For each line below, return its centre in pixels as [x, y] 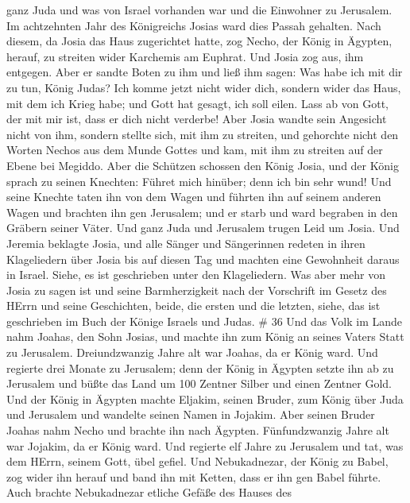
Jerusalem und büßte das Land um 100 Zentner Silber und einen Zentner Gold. [199, 383]
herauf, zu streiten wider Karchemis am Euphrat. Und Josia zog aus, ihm [185, 56]
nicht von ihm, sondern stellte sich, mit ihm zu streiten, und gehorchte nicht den [203, 134]
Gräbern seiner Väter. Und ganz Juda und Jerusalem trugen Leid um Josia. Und [203, 228]
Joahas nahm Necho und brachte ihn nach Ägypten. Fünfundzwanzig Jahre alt [198, 430]
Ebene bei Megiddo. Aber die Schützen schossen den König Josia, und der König [203, 165]
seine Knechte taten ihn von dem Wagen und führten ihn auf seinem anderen [194, 197]
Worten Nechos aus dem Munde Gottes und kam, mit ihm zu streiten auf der [195, 150]
